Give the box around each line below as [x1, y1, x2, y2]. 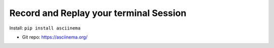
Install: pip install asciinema [9, 25, 81, 31]
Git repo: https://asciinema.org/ [22, 34, 88, 40]
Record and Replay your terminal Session [9, 7, 187, 18]
